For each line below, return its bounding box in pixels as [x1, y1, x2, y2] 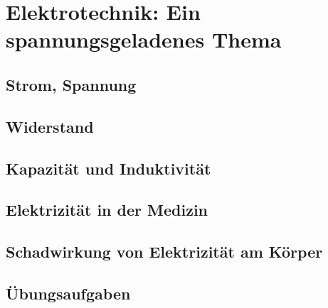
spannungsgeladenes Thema [6, 25, 282, 54]
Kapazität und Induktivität [6, 157, 211, 179]
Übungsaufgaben [6, 282, 131, 304]
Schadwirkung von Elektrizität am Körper [6, 241, 323, 263]
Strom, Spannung [6, 73, 137, 95]
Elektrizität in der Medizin [6, 199, 208, 221]
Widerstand [6, 115, 94, 137]
